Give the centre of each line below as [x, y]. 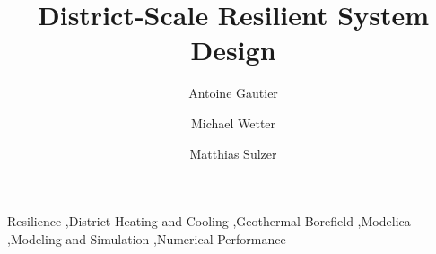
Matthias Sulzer [233, 153]
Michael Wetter [233, 123]
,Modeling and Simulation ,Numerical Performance [147, 238]
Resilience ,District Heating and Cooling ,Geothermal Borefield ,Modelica [209, 221]
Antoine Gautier [233, 93]
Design [233, 50]
